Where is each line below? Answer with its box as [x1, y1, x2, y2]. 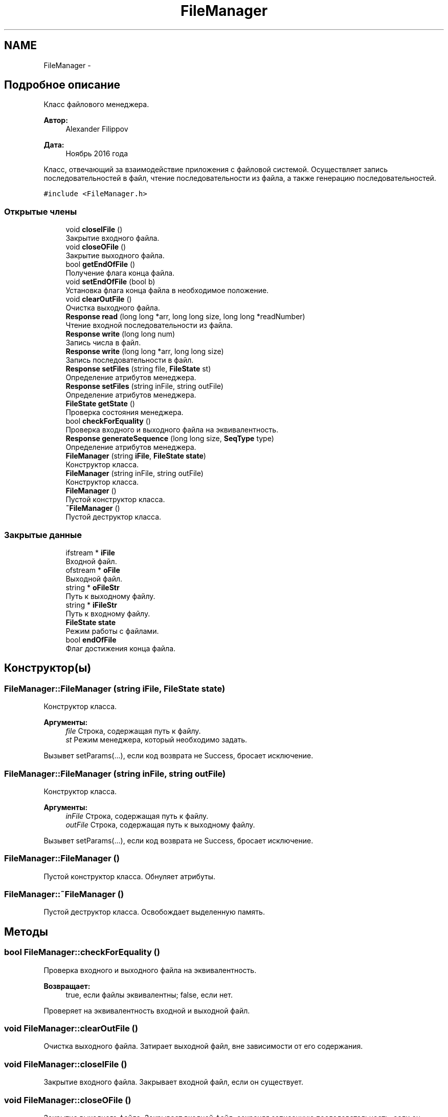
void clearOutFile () [65, 295, 132, 304]
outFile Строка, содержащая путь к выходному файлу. [65, 820, 255, 829]
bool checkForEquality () [65, 417, 151, 426]
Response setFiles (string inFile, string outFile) [65, 382, 223, 391]
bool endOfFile [65, 635, 117, 644]
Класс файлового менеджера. [43, 100, 149, 109]
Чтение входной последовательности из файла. [65, 321, 233, 330]
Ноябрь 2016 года [65, 149, 128, 158]
